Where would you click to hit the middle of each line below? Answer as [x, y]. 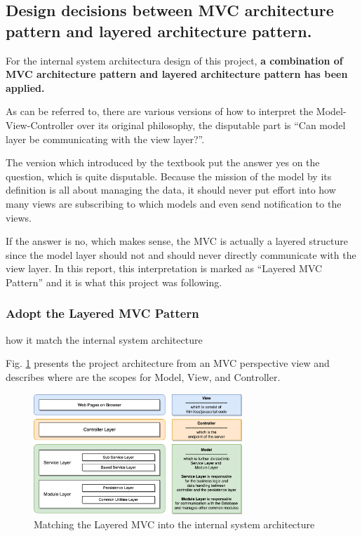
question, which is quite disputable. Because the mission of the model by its [169, 176]
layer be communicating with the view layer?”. [105, 139]
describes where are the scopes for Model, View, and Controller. [143, 376]
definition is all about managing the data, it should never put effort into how [171, 190]
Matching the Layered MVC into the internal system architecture [174, 524]
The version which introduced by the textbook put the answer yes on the [163, 162]
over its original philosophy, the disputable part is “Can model [211, 125]
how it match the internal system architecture [104, 339]
